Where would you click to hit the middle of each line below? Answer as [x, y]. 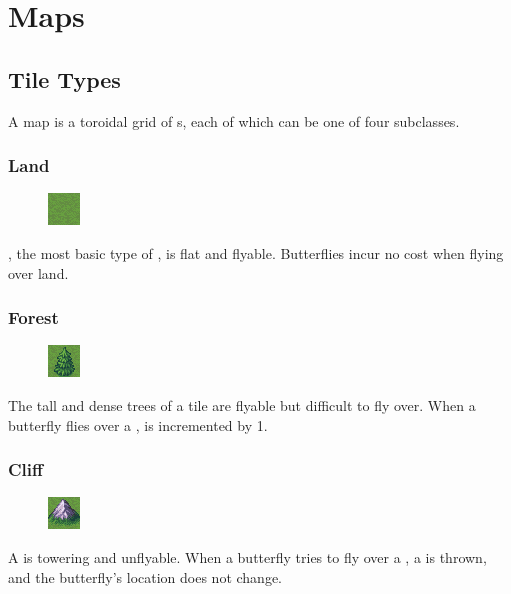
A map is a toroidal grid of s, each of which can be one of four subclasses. [234, 120]
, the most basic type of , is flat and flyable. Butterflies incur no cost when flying [256, 252]
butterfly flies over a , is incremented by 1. [138, 424]
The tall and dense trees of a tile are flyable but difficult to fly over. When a [242, 404]
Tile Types [64, 78]
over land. [38, 272]
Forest [33, 317]
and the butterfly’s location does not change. [145, 576]
